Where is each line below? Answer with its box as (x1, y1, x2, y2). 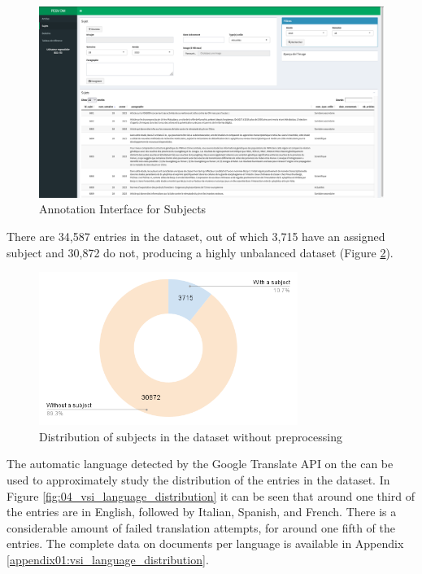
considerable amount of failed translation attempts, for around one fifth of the (7, 519, 396, 536)
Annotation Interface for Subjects (39, 200, 207, 217)
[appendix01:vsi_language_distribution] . (7, 550, 209, 567)
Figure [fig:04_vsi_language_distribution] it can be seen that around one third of (7, 487, 415, 504)
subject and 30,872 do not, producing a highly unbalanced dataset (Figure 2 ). (7, 243, 394, 261)
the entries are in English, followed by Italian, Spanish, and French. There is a (7, 503, 397, 520)
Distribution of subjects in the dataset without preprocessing (39, 427, 342, 445)
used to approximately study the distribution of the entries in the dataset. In (7, 471, 390, 488)
